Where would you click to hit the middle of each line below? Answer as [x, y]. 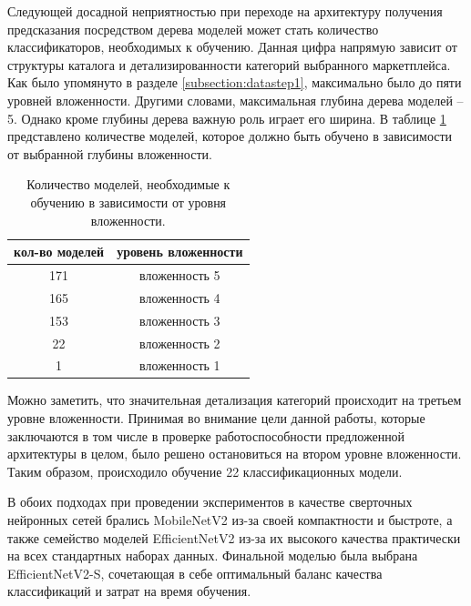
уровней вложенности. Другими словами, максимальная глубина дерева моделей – [235, 100]
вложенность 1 [180, 365]
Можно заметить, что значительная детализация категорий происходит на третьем [235, 400]
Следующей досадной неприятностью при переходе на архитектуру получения [225, 11]
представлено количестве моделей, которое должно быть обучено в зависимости [230, 136]
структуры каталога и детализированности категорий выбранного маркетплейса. [229, 64]
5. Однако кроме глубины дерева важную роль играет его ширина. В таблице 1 [227, 118]
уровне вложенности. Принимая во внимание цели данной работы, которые [216, 418]
